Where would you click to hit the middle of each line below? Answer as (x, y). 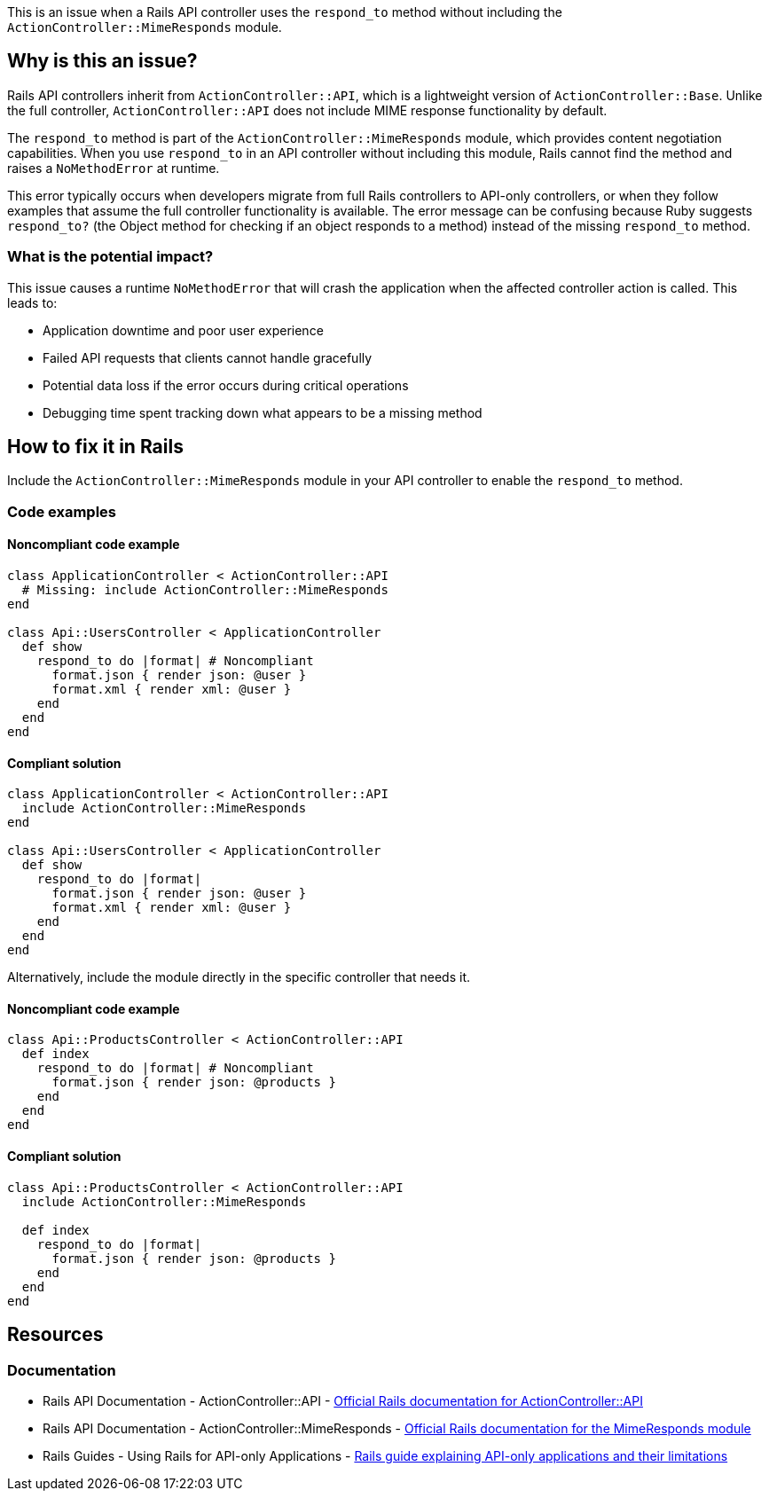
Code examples (62, 511)
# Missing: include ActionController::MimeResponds (205, 590)
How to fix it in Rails (95, 447)
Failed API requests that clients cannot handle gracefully (208, 357)
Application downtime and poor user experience (183, 330)
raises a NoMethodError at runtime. (114, 168)
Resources (55, 1335)
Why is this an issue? (102, 61)
